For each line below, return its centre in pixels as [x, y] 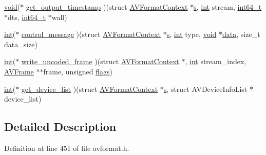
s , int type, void [192, 34]
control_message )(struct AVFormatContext [91, 34]
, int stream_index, [216, 61]
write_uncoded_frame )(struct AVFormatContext [100, 61]
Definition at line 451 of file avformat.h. [67, 148]
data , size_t [241, 34]
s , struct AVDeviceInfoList [205, 89]
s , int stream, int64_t [228, 7]
